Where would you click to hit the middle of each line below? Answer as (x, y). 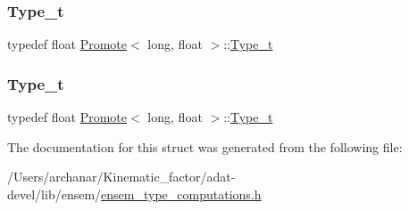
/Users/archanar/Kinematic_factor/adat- (121, 177)
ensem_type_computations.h (181, 194)
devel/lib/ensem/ (54, 194)
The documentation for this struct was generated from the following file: (205, 146)
